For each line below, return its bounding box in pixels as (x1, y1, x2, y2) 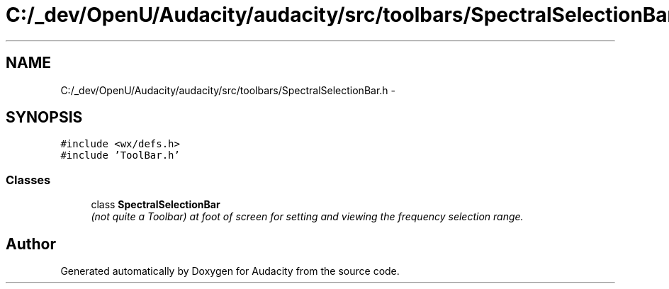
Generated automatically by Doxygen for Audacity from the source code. (60, 265, 400, 278)
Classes (6, 172, 51, 187)
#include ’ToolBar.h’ (60, 149, 180, 161)
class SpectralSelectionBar (91, 198, 220, 211)
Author (6, 234, 56, 253)
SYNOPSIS (6, 108, 83, 127)
